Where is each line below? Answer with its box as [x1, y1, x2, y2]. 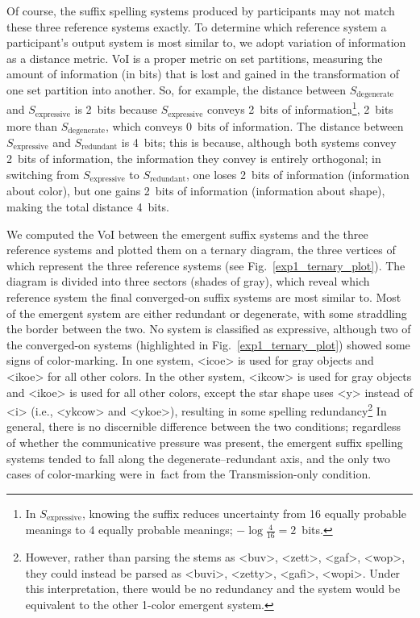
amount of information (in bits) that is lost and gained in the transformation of [6, 65, 399, 82]
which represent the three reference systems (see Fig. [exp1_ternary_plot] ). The [6, 257, 405, 274]
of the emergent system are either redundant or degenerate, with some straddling [6, 304, 407, 321]
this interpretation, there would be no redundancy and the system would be [25, 580, 401, 597]
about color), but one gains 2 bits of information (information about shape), [6, 182, 385, 199]
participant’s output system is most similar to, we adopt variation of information [6, 34, 406, 51]
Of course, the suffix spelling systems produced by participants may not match [6, 2, 395, 19]
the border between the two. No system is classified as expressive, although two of [6, 320, 411, 337]
